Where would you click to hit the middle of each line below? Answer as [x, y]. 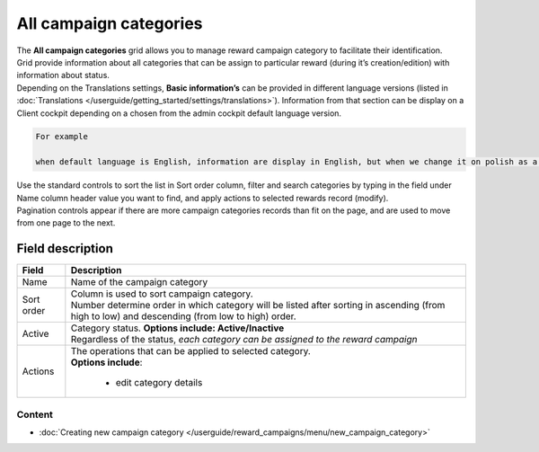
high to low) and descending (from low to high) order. [183, 316]
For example [62, 137]
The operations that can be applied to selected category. [191, 351]
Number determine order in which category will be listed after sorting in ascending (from [258, 306]
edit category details [159, 383]
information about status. [63, 75]
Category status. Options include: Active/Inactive [177, 328]
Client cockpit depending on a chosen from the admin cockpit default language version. [179, 113]
